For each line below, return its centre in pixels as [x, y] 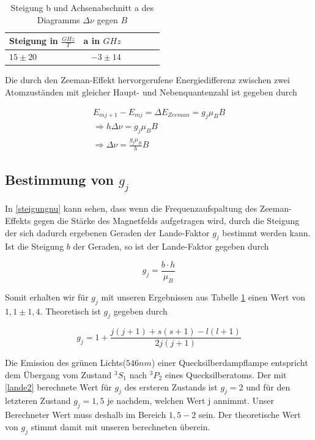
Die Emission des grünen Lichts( [66, 363]
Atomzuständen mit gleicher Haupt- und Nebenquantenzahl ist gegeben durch [151, 91]
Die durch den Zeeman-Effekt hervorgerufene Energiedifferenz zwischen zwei [147, 80]
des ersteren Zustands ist [171, 386]
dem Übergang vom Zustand [58, 375]
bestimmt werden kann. [266, 232]
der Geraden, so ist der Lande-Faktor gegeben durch [171, 246]
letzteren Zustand [38, 401]
